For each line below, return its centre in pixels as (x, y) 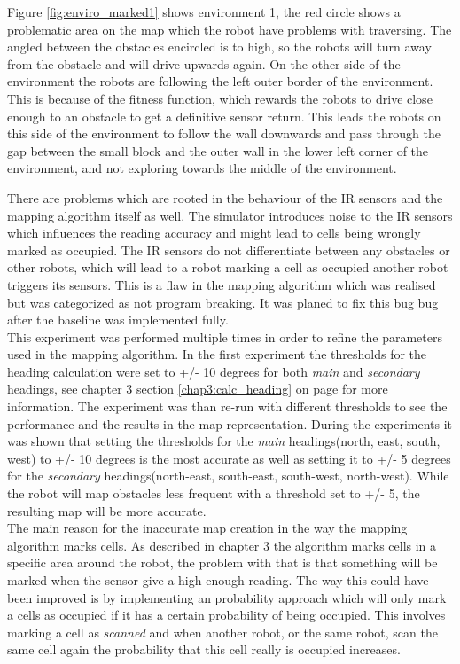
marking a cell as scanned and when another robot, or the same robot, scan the (222, 632)
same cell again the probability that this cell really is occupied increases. (204, 649)
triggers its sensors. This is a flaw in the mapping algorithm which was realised (222, 284)
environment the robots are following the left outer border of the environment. (220, 81)
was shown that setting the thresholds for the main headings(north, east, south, (224, 441)
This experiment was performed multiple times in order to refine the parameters (225, 336)
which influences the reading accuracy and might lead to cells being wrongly (214, 233)
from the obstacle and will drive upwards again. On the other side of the (204, 63)
